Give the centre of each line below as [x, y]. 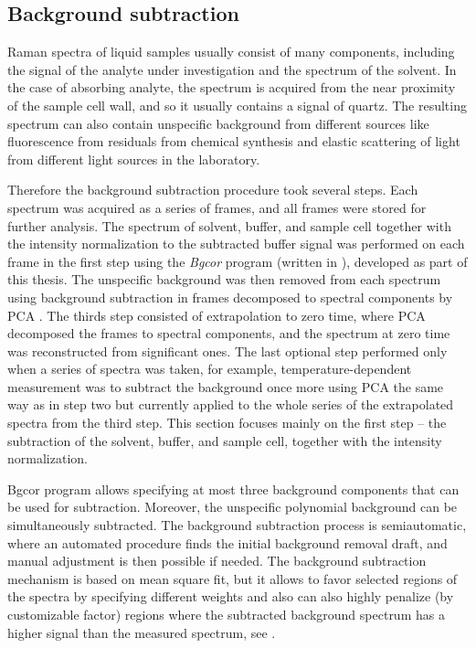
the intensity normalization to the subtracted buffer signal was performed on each [236, 244]
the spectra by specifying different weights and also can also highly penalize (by [231, 596]
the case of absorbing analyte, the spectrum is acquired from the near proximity [232, 87]
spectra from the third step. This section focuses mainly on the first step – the [227, 423]
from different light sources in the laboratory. [134, 159]
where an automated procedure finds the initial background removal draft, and [227, 542]
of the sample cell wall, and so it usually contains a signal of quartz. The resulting [237, 105]
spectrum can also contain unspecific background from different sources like [218, 123]
